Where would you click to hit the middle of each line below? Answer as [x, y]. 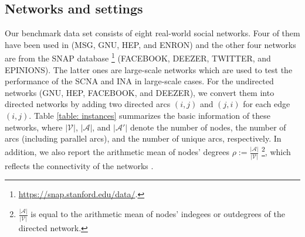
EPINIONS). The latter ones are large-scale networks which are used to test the [149, 69]
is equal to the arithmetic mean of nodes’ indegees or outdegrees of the [158, 214]
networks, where [34, 127]
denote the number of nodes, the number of [208, 127]
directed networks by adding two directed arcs [88, 104]
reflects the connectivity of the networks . [79, 165]
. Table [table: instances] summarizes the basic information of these [150, 116]
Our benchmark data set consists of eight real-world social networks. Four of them [152, 33]
